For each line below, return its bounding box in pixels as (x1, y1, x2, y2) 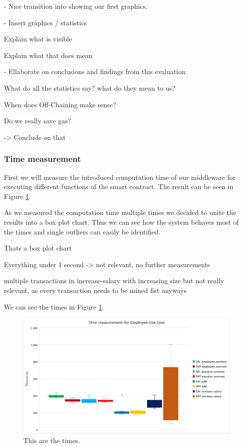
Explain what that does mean (4, 50, 93, 60)
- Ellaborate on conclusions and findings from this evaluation (4, 66, 186, 77)
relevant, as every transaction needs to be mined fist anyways (4, 285, 187, 295)
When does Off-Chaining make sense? (4, 99, 116, 109)
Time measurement (4, 153, 81, 165)
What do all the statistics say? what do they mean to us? (4, 82, 175, 93)
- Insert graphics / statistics (4, 17, 87, 27)
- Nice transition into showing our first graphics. (4, 1, 148, 11)
